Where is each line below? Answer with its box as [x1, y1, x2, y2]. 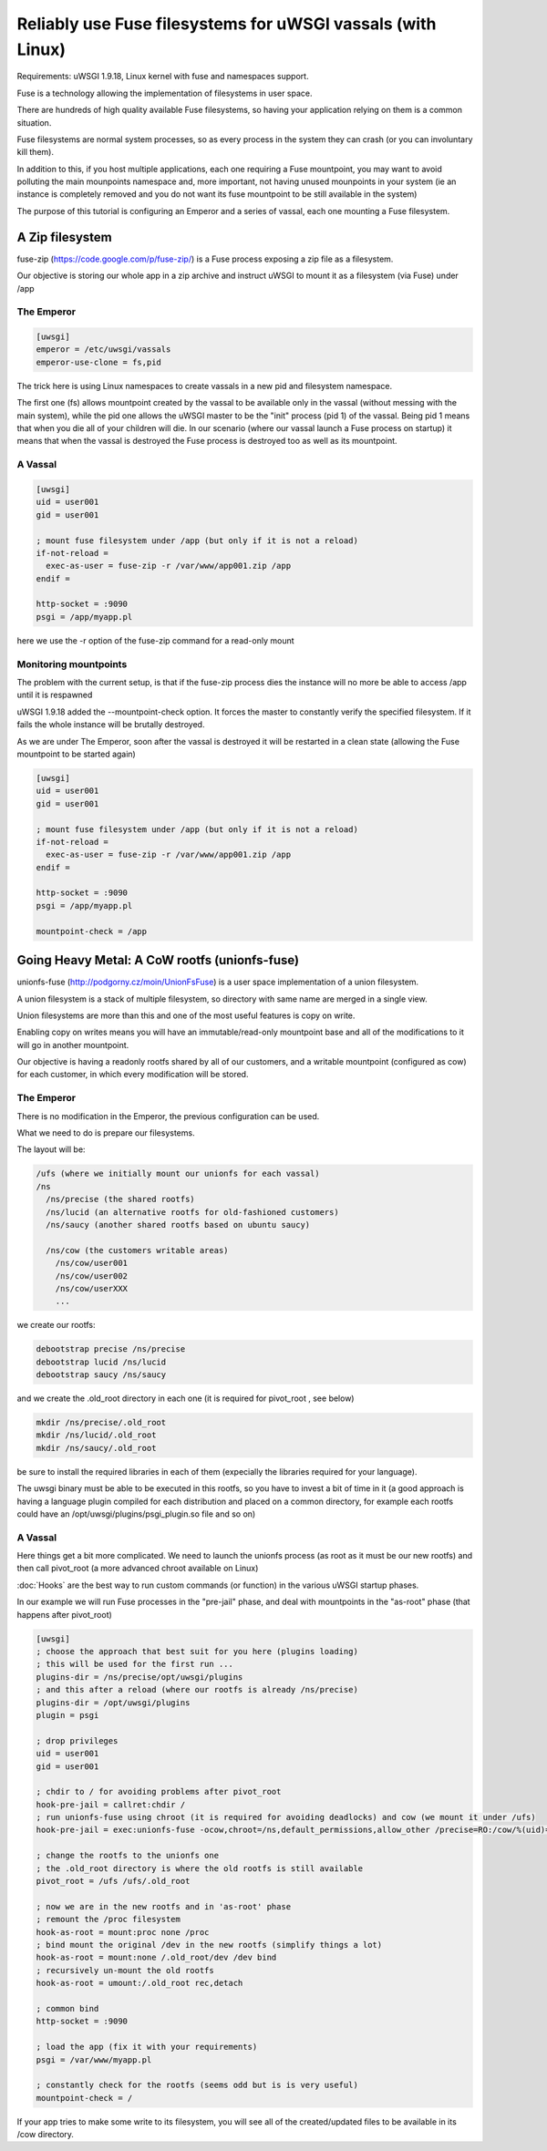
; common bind [36, 2003, 99, 2013]
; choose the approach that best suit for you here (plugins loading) [36, 1646, 359, 1657]
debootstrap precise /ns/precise [36, 1344, 186, 1354]
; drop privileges [36, 1735, 119, 1745]
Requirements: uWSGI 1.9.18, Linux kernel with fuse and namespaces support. [16, 71, 309, 82]
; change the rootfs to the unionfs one [36, 1850, 219, 1861]
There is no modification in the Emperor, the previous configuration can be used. [16, 1110, 320, 1121]
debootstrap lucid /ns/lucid [36, 1356, 167, 1367]
